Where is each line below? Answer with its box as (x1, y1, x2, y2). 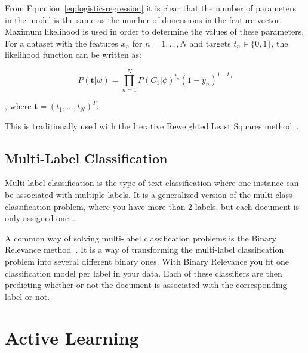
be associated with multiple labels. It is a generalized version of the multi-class (5, 188, 292, 201)
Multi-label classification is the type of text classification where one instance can (5, 176, 299, 189)
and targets (189, 36, 231, 49)
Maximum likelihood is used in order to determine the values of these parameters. (5, 25, 304, 38)
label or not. (5, 290, 50, 302)
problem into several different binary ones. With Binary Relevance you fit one (5, 255, 289, 268)
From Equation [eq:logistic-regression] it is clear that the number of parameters (5, 2, 296, 14)
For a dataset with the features (5, 36, 118, 49)
